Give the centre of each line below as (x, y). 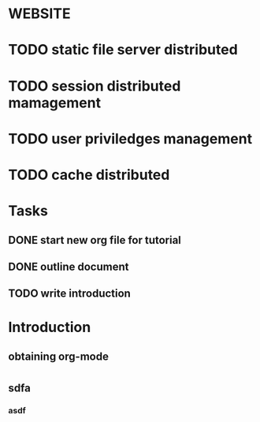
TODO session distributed (95, 86)
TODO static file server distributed (123, 50)
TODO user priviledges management (130, 138)
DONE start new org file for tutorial (95, 240)
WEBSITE (39, 14)
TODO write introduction (70, 294)
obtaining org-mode (58, 356)
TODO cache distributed (89, 175)
